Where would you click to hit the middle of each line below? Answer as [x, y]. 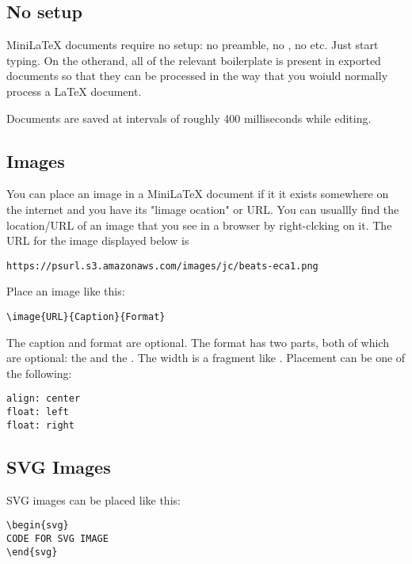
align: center [44, 399]
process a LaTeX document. [74, 91]
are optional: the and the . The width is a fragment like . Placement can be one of [206, 358]
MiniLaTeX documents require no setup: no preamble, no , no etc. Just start [193, 45]
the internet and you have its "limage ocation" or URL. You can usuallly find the [203, 209]
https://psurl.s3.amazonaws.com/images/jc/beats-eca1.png [162, 266]
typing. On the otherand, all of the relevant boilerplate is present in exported [194, 60]
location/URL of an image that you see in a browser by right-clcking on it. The [199, 225]
